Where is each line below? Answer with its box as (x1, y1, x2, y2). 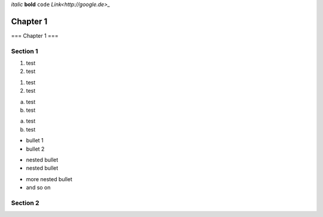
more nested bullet (26, 175, 73, 182)
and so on (26, 184, 51, 191)
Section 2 (11, 198, 39, 207)
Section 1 (11, 47, 38, 55)
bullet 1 (26, 137, 44, 144)
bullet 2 (26, 145, 45, 152)
